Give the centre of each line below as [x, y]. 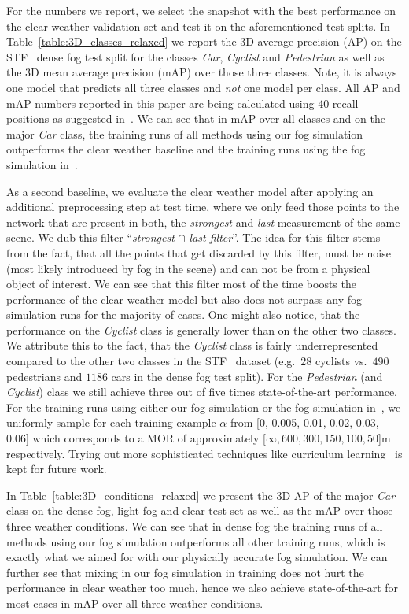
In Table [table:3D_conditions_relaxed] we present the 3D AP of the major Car [201, 495]
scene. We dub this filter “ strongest [90, 237]
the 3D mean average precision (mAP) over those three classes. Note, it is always [202, 72]
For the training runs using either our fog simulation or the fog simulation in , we [204, 407]
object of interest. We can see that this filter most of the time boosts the [181, 284]
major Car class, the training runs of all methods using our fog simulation [185, 133]
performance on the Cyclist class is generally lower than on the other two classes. [201, 329]
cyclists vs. [341, 361]
